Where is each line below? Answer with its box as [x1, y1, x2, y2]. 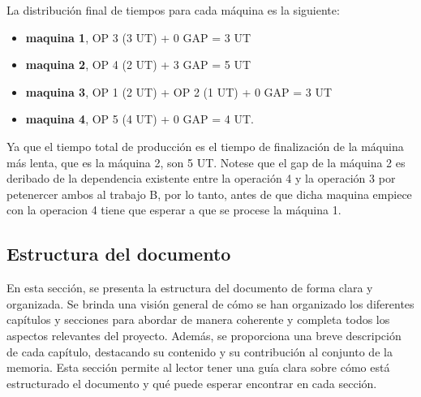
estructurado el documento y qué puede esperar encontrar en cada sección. [6, 374, 377, 391]
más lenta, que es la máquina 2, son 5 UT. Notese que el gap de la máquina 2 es [6, 153, 406, 170]
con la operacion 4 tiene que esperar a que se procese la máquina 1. [6, 201, 342, 218]
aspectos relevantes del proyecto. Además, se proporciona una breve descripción [6, 326, 402, 343]
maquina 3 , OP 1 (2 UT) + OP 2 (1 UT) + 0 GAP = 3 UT [25, 83, 333, 100]
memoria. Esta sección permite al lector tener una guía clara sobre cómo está [6, 359, 390, 376]
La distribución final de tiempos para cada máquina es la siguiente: [6, 2, 340, 18]
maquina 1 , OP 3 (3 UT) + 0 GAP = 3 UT [25, 28, 251, 45]
